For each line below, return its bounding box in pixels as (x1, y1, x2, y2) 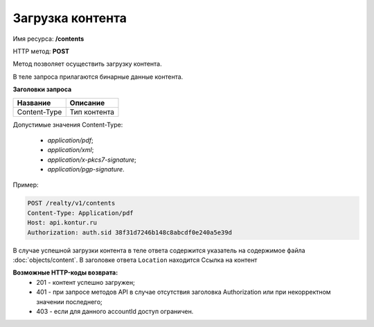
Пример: (12, 180, 39, 189)
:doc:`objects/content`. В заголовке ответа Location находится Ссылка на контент (12, 256, 258, 264)
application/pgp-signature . (47, 165, 125, 174)
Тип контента (69, 107, 114, 117)
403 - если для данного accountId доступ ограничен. (36, 307, 194, 315)
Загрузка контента (12, 10, 127, 26)
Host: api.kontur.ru (27, 218, 97, 227)
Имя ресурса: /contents (12, 35, 84, 43)
